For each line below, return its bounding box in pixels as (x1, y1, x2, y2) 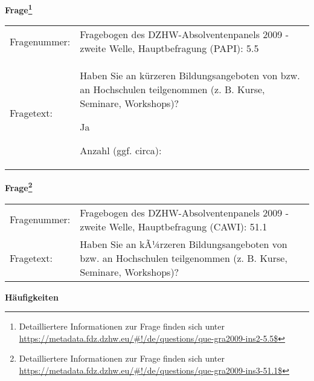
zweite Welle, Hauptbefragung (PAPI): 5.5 (80, 41, 259, 56)
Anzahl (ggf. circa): (80, 143, 162, 158)
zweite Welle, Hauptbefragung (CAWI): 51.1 (80, 219, 268, 233)
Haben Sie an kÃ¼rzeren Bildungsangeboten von (80, 236, 287, 251)
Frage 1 (5, 2, 33, 16)
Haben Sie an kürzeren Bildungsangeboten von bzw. (80, 68, 300, 83)
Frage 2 (5, 180, 33, 194)
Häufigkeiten (5, 290, 59, 303)
